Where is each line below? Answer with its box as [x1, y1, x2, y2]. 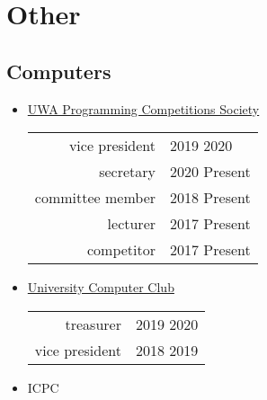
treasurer [65, 313, 121, 334]
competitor [86, 239, 156, 261]
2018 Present [170, 187, 251, 209]
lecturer [107, 213, 156, 235]
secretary [99, 161, 156, 182]
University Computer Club [27, 278, 174, 297]
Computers [6, 57, 111, 84]
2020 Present [170, 161, 251, 182]
